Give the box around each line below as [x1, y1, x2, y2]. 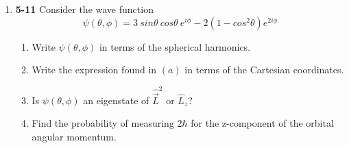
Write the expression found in [32, 62, 157, 77]
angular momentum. [32, 129, 117, 143]
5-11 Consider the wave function [15, 2, 154, 16]
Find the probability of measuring [32, 116, 174, 130]
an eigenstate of [83, 92, 149, 107]
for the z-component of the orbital [191, 116, 334, 130]
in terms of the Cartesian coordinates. [184, 62, 344, 77]
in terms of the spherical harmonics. [99, 39, 251, 53]
